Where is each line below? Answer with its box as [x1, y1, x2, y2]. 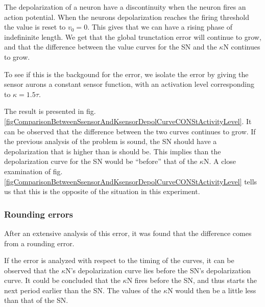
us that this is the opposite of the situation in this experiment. [4, 186, 200, 197]
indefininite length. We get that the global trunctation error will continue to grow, [4, 31, 261, 42]
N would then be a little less [167, 285, 256, 295]
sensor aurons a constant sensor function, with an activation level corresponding [4, 79, 254, 89]
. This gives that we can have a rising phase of [87, 21, 232, 32]
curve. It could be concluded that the [4, 275, 121, 286]
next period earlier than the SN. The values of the [4, 285, 161, 295]
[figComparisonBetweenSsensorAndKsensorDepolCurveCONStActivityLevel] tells [4, 176, 257, 186]
